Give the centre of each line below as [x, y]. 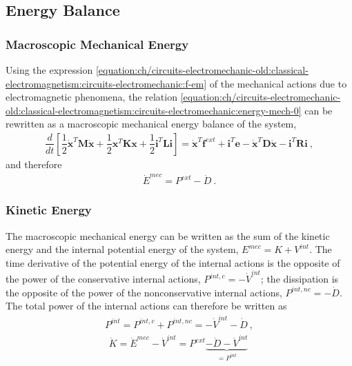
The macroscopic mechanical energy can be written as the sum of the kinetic [168, 235]
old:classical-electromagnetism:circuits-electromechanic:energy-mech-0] [154, 110]
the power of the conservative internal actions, [103, 279]
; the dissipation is [300, 279]
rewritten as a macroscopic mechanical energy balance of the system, [151, 124]
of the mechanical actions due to [278, 83]
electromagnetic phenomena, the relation [91, 97]
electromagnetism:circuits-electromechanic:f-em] [106, 83]
